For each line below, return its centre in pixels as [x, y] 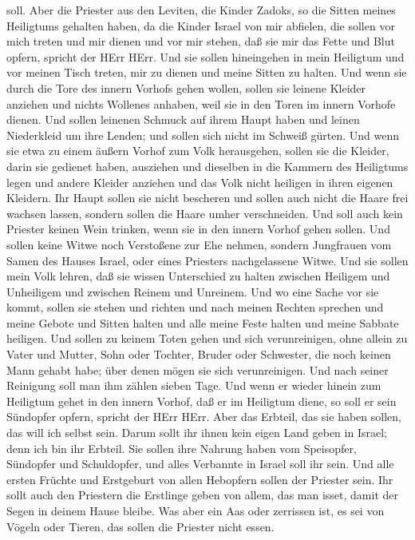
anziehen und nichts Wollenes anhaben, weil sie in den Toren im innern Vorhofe [201, 103]
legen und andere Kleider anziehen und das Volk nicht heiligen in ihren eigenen [200, 182]
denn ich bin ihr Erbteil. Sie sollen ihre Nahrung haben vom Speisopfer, [182, 448]
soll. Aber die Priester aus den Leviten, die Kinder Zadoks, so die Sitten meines [201, 10]
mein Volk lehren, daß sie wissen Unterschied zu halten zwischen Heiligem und [198, 276]
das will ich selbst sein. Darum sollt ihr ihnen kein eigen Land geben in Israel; [197, 433]
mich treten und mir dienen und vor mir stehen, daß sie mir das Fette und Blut [201, 41]
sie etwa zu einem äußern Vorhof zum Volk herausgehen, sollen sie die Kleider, [198, 151]
